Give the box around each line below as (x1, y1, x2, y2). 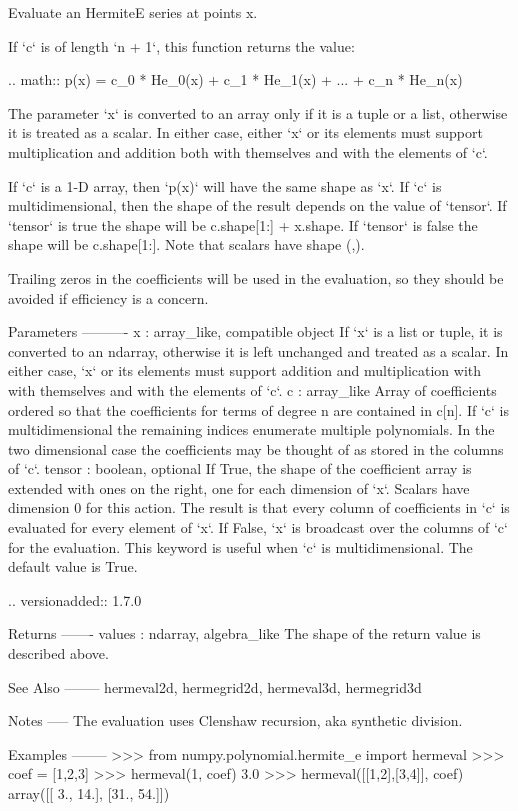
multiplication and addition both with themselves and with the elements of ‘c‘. (8, 141, 488, 162)
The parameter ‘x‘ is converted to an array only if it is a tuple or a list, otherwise (8, 102, 508, 123)
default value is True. (8, 556, 138, 577)
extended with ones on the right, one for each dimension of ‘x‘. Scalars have (8, 477, 470, 498)
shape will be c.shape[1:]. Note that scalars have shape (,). (8, 234, 365, 255)
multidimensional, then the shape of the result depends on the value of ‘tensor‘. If (8, 195, 507, 216)
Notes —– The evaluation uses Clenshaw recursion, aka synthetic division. (8, 710, 463, 731)
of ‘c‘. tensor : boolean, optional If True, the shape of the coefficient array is (8, 458, 472, 479)
